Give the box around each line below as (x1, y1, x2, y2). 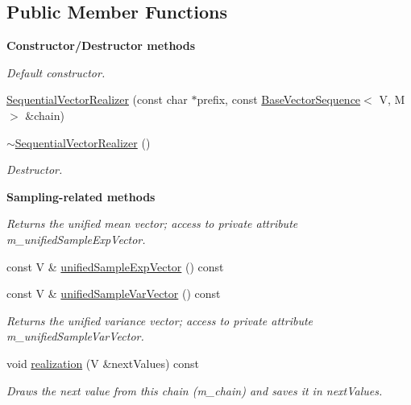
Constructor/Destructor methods (6, 37, 196, 54)
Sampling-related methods (6, 188, 156, 205)
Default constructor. (6, 64, 106, 81)
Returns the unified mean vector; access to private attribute (6, 215, 298, 232)
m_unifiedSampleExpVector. (6, 230, 146, 247)
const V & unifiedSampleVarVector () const (6, 285, 221, 302)
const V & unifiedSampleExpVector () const (6, 258, 224, 275)
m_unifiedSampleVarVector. (6, 328, 144, 345)
